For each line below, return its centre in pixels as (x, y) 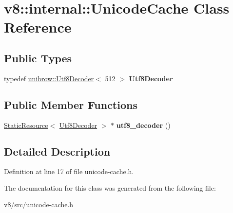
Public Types (38, 58)
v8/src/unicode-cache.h (39, 204)
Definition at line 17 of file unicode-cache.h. (69, 171)
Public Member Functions (71, 104)
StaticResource (26, 125)
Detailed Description (57, 151)
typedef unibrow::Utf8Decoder (49, 78)
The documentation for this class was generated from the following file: (110, 187)
